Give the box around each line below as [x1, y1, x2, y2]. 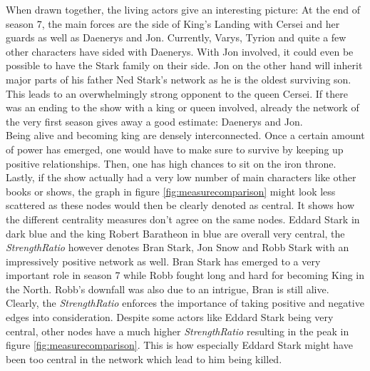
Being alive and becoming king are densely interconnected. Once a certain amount [6, 128, 365, 143]
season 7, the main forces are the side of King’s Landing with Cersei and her [6, 16, 340, 31]
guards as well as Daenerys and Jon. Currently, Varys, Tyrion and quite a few [6, 30, 346, 45]
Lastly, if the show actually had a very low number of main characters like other [6, 170, 356, 185]
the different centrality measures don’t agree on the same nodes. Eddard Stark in [6, 211, 360, 226]
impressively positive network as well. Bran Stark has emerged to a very [6, 253, 321, 268]
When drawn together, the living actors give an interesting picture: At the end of [6, 2, 360, 16]
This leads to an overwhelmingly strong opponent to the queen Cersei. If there [6, 86, 348, 101]
